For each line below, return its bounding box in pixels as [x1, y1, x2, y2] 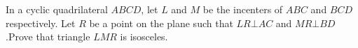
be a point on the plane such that [89, 15, 233, 30]
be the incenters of [202, 2, 283, 16]
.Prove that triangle [6, 29, 90, 44]
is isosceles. [120, 29, 168, 44]
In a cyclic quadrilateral [6, 2, 108, 16]
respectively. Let [6, 15, 76, 30]
